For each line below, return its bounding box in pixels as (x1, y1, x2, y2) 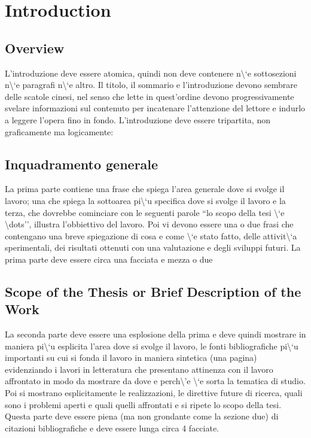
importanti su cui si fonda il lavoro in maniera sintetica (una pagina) (5, 351, 257, 364)
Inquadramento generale (5, 154, 158, 173)
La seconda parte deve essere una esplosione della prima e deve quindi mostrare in (5, 328, 306, 340)
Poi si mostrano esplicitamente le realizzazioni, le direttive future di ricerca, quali (5, 387, 303, 399)
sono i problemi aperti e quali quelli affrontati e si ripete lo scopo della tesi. (5, 398, 282, 410)
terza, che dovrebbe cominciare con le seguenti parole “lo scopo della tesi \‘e (5, 206, 285, 218)
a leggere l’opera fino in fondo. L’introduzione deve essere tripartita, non (5, 113, 270, 126)
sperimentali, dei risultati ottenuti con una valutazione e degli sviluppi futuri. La (5, 241, 301, 254)
